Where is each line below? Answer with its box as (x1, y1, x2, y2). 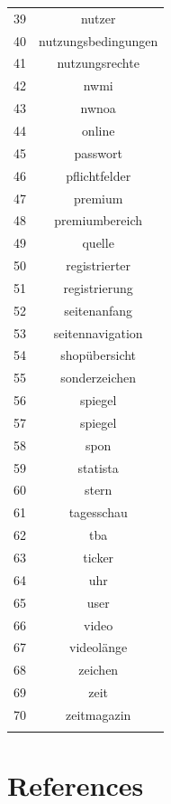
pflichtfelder (66, 166, 131, 184)
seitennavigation (53, 323, 143, 342)
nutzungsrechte (57, 53, 139, 72)
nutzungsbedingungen (39, 31, 158, 50)
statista (77, 458, 119, 477)
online (81, 120, 115, 139)
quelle (82, 233, 114, 252)
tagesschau (68, 503, 128, 522)
